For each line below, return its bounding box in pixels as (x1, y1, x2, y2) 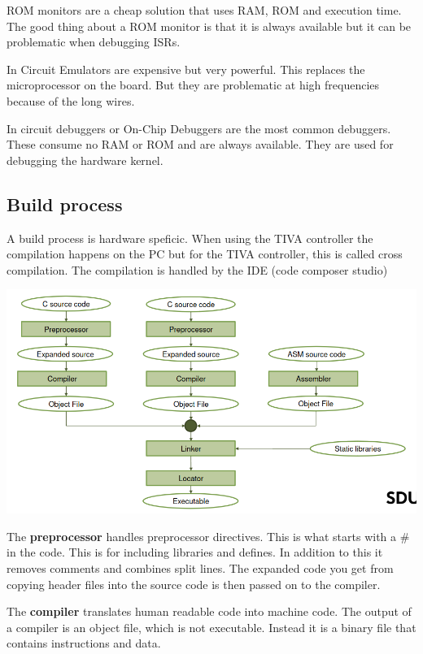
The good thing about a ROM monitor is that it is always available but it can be (7, 17, 412, 34)
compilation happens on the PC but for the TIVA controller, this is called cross (7, 245, 403, 262)
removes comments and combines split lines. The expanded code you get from (7, 560, 394, 577)
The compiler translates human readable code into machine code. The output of (7, 603, 412, 620)
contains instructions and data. (7, 635, 161, 652)
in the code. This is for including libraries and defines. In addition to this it (7, 544, 383, 561)
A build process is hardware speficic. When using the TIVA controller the (7, 229, 373, 246)
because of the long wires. (7, 92, 135, 109)
